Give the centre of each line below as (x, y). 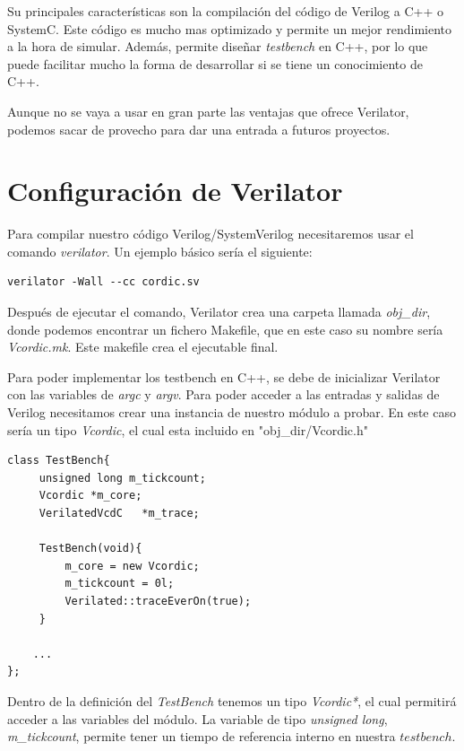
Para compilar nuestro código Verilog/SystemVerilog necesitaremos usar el (211, 234)
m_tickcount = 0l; (120, 584)
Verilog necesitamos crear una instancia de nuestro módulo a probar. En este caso (232, 412)
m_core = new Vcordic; (132, 566)
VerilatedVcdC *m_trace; (119, 513)
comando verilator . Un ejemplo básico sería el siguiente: (160, 251)
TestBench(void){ (90, 549)
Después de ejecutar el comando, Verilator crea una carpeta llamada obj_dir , (219, 312)
